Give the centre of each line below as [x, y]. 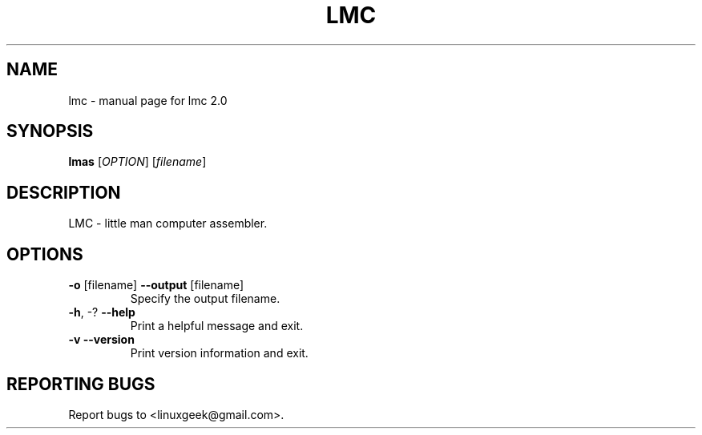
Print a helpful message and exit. [217, 326]
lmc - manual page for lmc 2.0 [148, 100]
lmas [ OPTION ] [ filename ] [137, 162]
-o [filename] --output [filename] [156, 285]
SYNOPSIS [50, 131]
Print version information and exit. [219, 353]
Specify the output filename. [205, 299]
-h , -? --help [102, 312]
